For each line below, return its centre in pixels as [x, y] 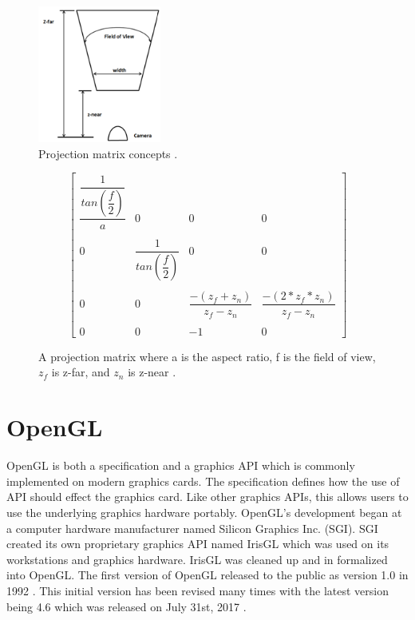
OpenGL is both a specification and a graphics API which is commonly [181, 465]
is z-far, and [81, 372]
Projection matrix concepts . [108, 153]
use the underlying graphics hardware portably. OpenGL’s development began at [204, 512]
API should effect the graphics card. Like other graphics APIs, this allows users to [207, 497]
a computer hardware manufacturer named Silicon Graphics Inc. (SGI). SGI [192, 528]
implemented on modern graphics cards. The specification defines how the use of [203, 481]
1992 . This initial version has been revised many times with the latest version [198, 590]
